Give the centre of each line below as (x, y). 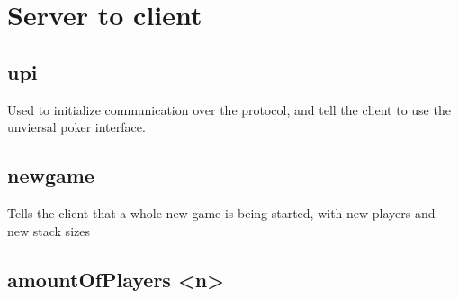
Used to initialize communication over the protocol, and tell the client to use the (229, 109)
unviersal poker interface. (76, 127)
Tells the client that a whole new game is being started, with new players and (221, 212)
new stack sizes (49, 230)
